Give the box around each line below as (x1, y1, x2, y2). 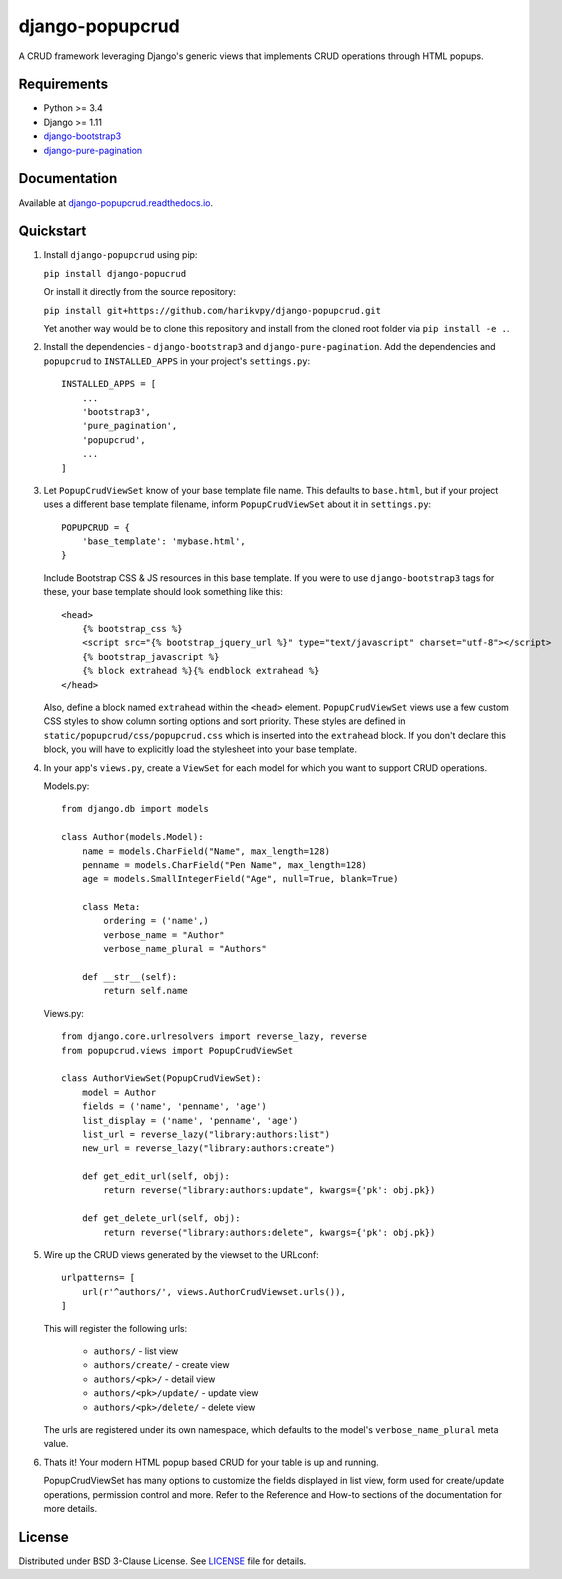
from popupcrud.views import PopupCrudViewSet (61, 1045, 294, 1056)
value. (43, 1438, 69, 1450)
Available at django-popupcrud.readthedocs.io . (18, 196, 214, 209)
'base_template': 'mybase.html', (81, 536, 247, 547)
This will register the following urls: (43, 1322, 188, 1334)
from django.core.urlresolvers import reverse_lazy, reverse (61, 1031, 367, 1042)
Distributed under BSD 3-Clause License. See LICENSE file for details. (18, 1555, 307, 1567)
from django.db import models (61, 803, 210, 815)
